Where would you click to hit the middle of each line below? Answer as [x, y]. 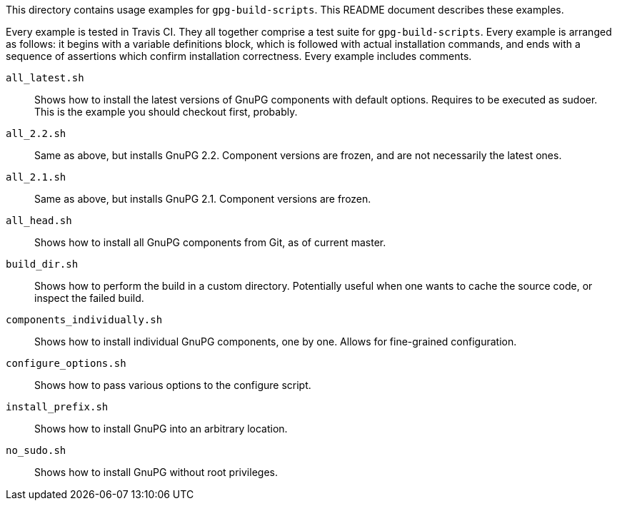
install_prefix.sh [57, 407]
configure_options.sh [66, 363]
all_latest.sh [45, 78]
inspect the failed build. [89, 298]
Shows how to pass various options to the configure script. [173, 385]
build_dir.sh [42, 264]
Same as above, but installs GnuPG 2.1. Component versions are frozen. [203, 199]
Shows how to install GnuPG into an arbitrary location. [161, 429]
